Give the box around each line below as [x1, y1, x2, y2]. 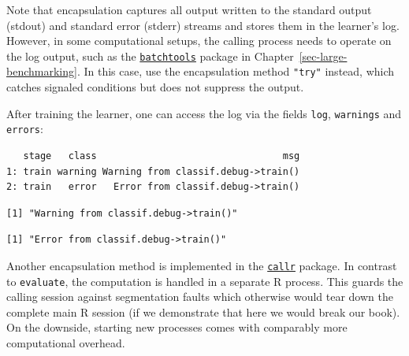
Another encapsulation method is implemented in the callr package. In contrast [6, 257, 397, 273]
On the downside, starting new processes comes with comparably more [6, 319, 348, 336]
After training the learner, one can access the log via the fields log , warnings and [6, 105, 402, 121]
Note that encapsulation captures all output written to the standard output [6, 2, 372, 17]
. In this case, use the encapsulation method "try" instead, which [76, 63, 395, 80]
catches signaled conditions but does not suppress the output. [6, 79, 304, 95]
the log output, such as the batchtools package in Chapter [6, 47, 294, 64]
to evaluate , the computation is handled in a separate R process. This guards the [6, 273, 403, 289]
